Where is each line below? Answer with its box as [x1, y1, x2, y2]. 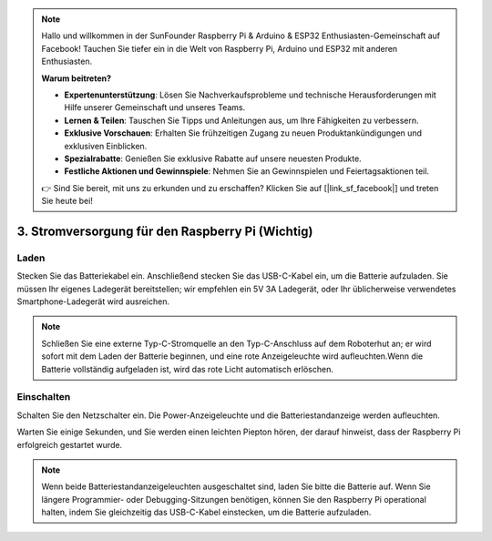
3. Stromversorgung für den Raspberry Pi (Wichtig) [16, 223, 313, 239]
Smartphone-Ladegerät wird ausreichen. [16, 296, 170, 307]
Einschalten [16, 391, 71, 403]
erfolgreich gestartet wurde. [16, 439, 123, 450]
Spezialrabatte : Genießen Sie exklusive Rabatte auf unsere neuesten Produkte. [64, 153, 362, 164]
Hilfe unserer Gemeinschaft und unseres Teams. [64, 102, 246, 113]
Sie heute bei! [41, 196, 93, 207]
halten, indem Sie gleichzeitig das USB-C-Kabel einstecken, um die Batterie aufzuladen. [41, 506, 372, 518]
